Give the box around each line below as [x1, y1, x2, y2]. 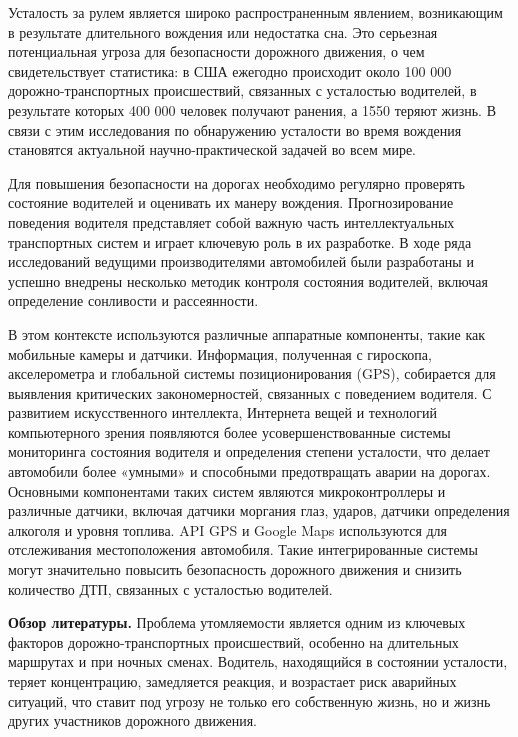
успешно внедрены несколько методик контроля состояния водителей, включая [8, 270, 488, 291]
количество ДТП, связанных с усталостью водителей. [8, 578, 333, 599]
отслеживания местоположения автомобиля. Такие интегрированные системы [8, 539, 478, 560]
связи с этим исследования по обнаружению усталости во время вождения [8, 119, 462, 140]
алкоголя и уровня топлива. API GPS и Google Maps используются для [8, 519, 448, 540]
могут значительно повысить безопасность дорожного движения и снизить [8, 559, 462, 580]
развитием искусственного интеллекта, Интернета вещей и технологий [8, 402, 438, 423]
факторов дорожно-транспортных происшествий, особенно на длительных [8, 631, 459, 652]
